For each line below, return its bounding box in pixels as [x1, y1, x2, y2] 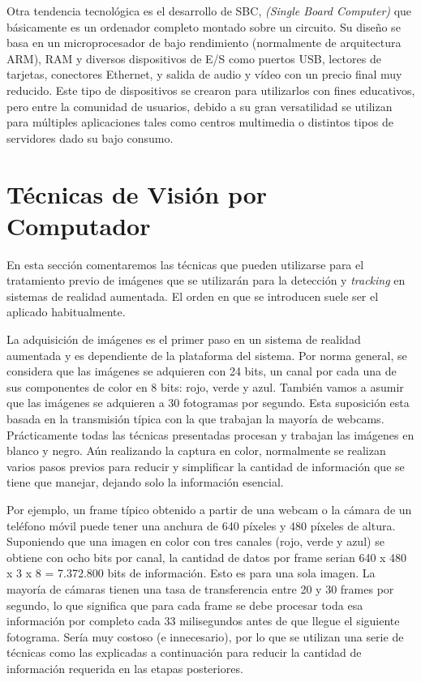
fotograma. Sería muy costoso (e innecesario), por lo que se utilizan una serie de [6, 628, 404, 645]
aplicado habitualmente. [6, 303, 126, 320]
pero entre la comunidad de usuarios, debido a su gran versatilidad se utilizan [6, 97, 393, 114]
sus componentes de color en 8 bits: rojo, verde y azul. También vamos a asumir [6, 378, 404, 395]
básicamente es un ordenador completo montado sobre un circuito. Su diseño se [6, 18, 401, 35]
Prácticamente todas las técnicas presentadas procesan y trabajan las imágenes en [6, 426, 415, 443]
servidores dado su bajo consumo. [6, 129, 174, 146]
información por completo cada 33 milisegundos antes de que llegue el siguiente [6, 612, 400, 629]
